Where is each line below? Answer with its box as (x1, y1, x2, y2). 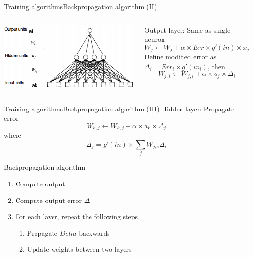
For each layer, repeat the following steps (15, 211, 138, 221)
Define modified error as (144, 52, 217, 62)
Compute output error (15, 195, 82, 205)
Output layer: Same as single (144, 24, 231, 35)
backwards (79, 227, 110, 238)
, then (207, 61, 225, 71)
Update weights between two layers (27, 244, 132, 254)
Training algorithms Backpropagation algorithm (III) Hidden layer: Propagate (4, 103, 235, 113)
